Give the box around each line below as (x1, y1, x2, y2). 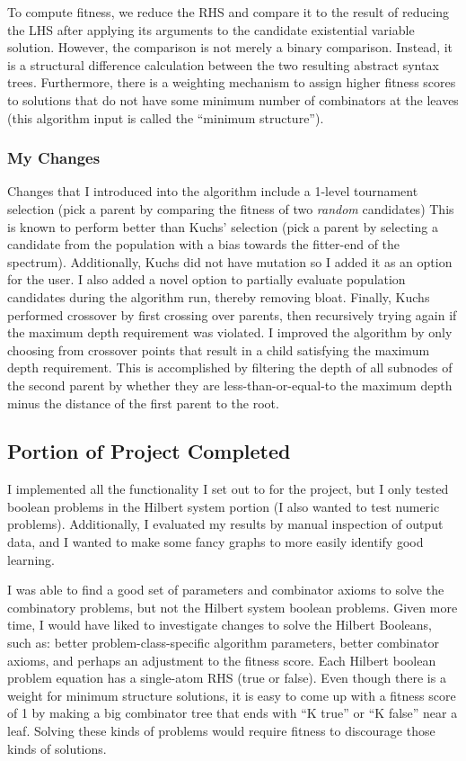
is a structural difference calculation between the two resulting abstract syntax (7, 55, 439, 74)
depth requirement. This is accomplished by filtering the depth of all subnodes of (7, 358, 453, 377)
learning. (7, 550, 55, 569)
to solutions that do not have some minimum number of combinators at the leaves (7, 90, 459, 109)
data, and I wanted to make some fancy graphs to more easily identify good (7, 533, 424, 551)
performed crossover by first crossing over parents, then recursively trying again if (7, 305, 457, 324)
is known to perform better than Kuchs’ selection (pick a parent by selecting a (7, 217, 438, 236)
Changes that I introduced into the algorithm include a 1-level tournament (7, 182, 418, 201)
